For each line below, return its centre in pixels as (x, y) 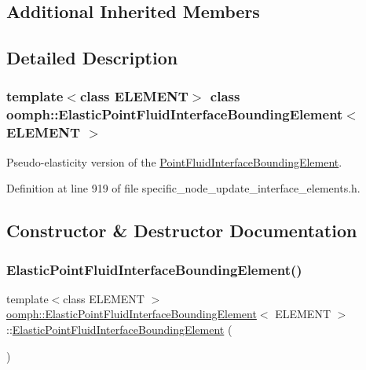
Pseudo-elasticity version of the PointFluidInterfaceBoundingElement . (174, 161)
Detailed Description (92, 58)
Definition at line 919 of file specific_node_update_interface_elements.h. (183, 188)
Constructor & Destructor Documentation (182, 231)
